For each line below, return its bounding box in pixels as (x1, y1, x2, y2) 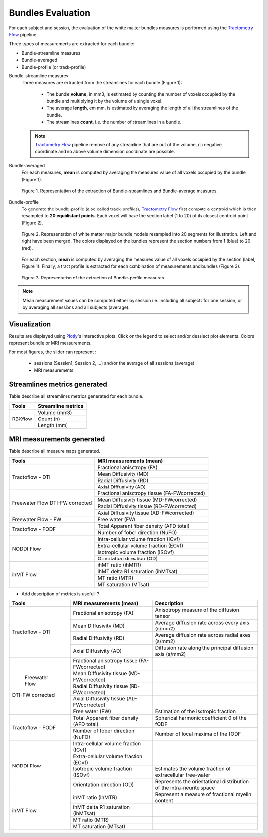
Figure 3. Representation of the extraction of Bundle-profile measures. (21, 275, 166, 280)
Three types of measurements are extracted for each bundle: (9, 41, 134, 47)
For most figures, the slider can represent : (9, 349, 97, 355)
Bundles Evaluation (9, 7, 91, 18)
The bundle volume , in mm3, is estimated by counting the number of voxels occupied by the (46, 91, 236, 97)
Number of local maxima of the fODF (155, 730, 241, 737)
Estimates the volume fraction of (155, 766, 231, 772)
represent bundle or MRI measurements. (9, 340, 92, 346)
